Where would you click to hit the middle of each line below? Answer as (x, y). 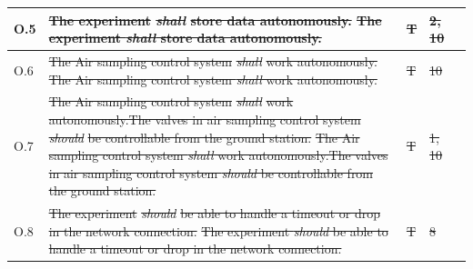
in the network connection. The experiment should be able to (218, 230)
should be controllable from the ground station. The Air (204, 137)
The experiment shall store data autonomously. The (215, 20)
